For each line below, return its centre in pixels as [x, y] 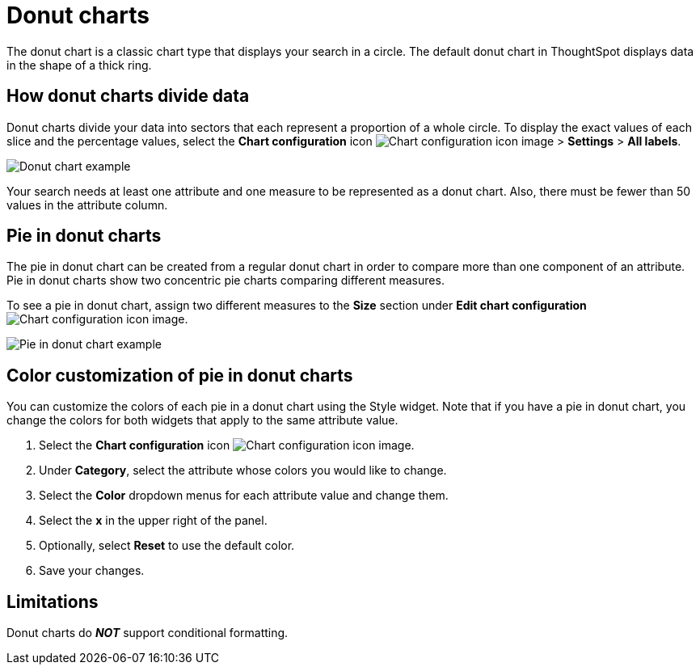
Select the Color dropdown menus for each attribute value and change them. [244, 496]
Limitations [53, 601]
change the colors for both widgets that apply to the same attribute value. [202, 420]
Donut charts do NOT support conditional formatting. [148, 633]
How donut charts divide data [128, 96]
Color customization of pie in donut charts [180, 375]
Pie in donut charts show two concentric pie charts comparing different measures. [226, 281]
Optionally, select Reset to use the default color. [167, 546]
